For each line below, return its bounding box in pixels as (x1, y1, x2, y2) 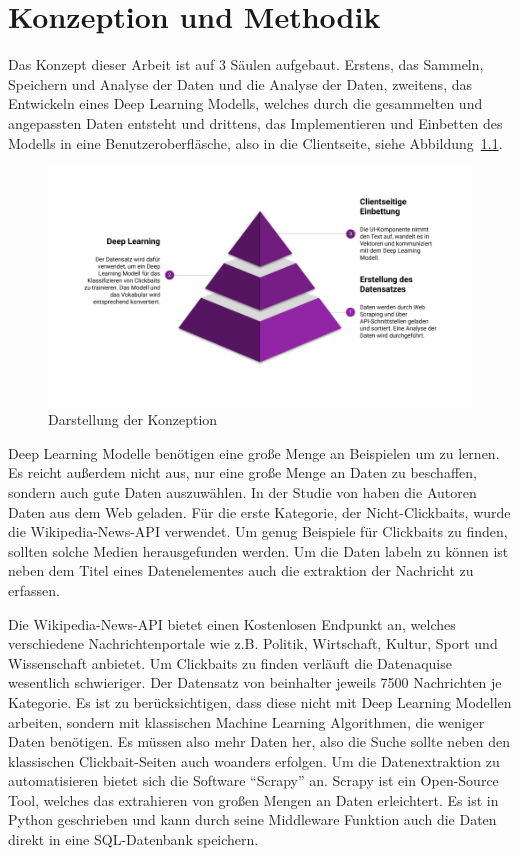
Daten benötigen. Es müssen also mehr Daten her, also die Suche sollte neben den (8, 731, 510, 752)
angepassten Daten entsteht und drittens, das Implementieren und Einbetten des (8, 112, 503, 133)
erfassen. (8, 579, 60, 600)
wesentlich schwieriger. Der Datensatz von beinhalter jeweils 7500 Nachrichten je (8, 672, 502, 693)
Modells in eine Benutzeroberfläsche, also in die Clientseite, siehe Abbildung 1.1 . (8, 132, 503, 153)
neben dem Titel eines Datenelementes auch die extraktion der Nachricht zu (8, 560, 474, 581)
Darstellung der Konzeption (48, 409, 218, 430)
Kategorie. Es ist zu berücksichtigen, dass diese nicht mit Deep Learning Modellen (8, 691, 512, 712)
